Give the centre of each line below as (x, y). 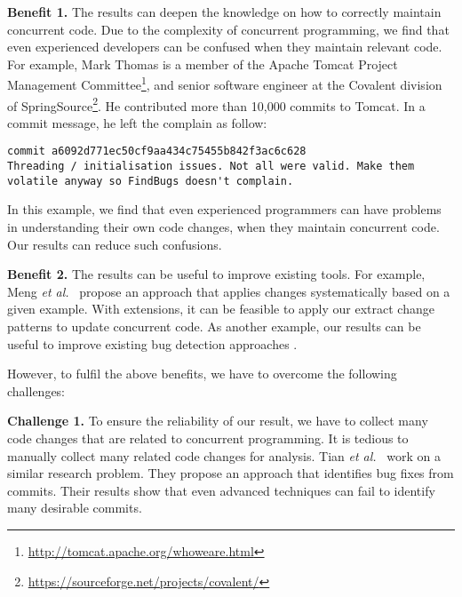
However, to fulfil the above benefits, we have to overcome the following (202, 374)
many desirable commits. (75, 508)
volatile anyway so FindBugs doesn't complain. (151, 181)
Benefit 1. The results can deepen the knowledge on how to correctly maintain (224, 12)
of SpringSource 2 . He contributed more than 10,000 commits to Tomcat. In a (216, 104)
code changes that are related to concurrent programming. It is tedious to (208, 438)
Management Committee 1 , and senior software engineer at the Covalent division (225, 84)
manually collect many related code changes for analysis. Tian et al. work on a (224, 455)
